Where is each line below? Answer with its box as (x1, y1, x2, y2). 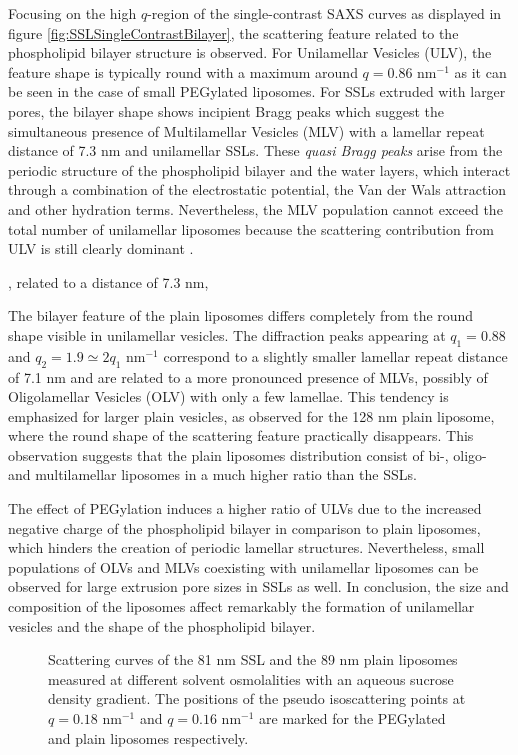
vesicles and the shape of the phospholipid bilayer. (8, 615, 316, 636)
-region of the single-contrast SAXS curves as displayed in (147, 3, 502, 23)
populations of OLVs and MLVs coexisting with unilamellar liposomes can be (8, 556, 479, 577)
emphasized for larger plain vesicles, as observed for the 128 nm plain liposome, (8, 405, 495, 426)
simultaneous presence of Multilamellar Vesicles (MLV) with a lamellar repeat (8, 120, 485, 141)
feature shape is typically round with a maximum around (8, 61, 358, 82)
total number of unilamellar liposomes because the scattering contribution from (8, 218, 494, 239)
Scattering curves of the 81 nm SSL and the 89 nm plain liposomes (48, 649, 458, 670)
